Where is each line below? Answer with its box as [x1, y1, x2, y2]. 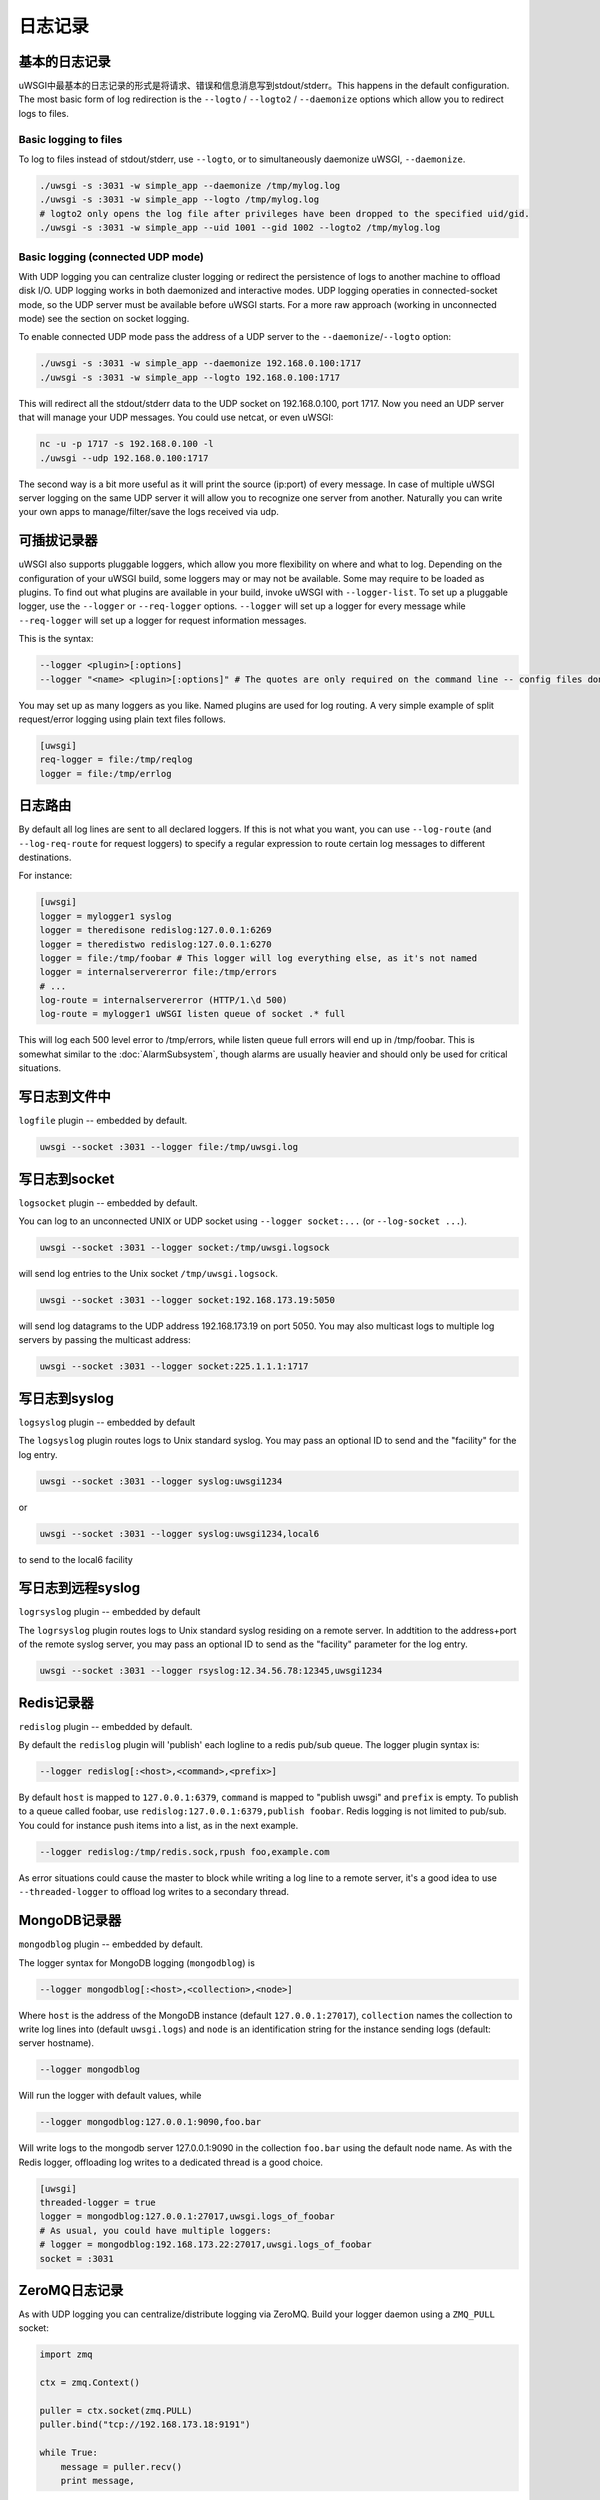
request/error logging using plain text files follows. [18, 713, 227, 725]
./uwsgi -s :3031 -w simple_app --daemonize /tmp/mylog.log [39, 180, 341, 191]
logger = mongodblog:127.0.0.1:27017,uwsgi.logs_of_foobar [39, 2211, 335, 2222]
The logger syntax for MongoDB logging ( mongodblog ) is [18, 1956, 255, 1969]
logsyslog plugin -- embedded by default [18, 1416, 196, 1428]
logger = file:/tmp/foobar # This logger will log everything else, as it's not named [39, 952, 478, 964]
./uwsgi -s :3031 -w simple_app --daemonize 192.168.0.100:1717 [39, 358, 362, 369]
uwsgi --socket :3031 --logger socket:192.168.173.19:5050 [39, 1294, 335, 1305]
